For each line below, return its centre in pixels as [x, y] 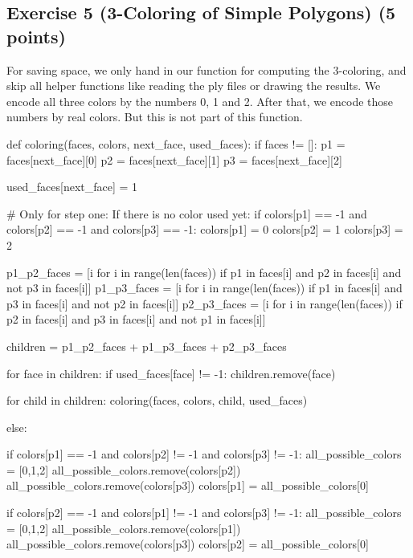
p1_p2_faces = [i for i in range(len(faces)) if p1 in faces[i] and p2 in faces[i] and [204, 272]
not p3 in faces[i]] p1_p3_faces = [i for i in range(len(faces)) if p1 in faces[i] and [204, 288]
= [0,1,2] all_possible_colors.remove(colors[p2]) [124, 469]
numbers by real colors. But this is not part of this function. [155, 117]
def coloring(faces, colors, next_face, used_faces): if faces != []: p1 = [176, 143]
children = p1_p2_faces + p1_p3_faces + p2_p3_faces [147, 346]
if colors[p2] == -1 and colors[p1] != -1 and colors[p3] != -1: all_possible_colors [204, 513]
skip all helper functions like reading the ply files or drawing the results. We [194, 86]
